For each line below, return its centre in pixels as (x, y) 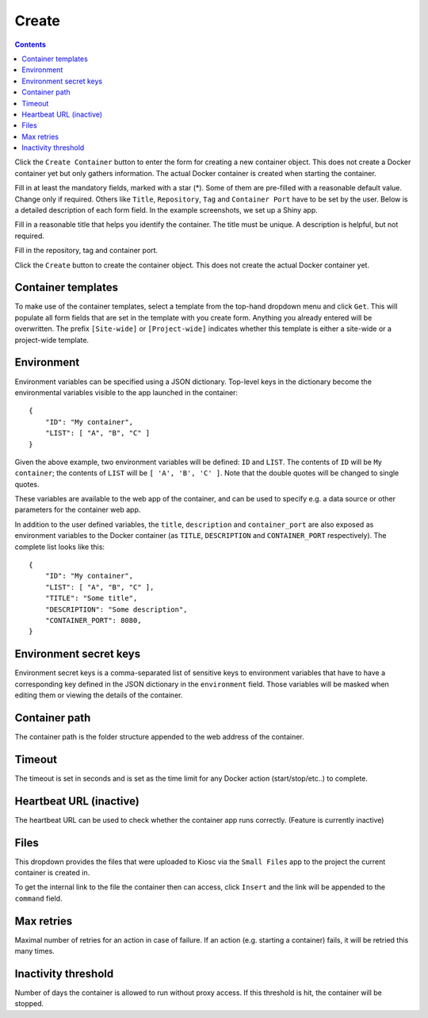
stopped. (29, 1004)
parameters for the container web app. (78, 510)
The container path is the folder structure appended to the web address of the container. (159, 736)
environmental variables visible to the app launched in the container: (126, 392)
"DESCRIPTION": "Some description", (116, 609)
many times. (34, 951)
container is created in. (52, 873)
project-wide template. (52, 340)
